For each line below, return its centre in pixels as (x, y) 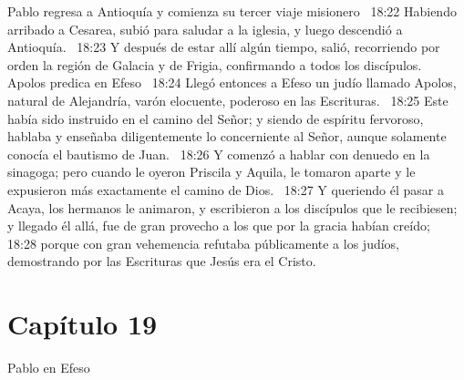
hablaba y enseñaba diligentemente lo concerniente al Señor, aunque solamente (227, 136)
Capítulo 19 (82, 324)
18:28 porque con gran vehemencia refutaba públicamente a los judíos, (204, 243)
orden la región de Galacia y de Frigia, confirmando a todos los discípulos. (215, 64)
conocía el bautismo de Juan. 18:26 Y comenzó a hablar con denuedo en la (219, 154)
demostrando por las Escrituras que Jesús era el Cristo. (162, 261)
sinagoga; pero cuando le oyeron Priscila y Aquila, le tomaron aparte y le (211, 172)
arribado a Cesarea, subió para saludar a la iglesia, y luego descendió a (205, 29)
